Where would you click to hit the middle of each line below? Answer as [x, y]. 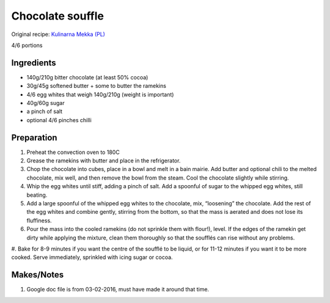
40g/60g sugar [46, 103]
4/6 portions [27, 45]
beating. [37, 195]
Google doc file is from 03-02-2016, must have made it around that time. [118, 290]
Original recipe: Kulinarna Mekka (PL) [58, 34]
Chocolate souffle [57, 16]
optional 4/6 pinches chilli [59, 120]
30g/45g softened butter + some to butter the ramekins [96, 86]
